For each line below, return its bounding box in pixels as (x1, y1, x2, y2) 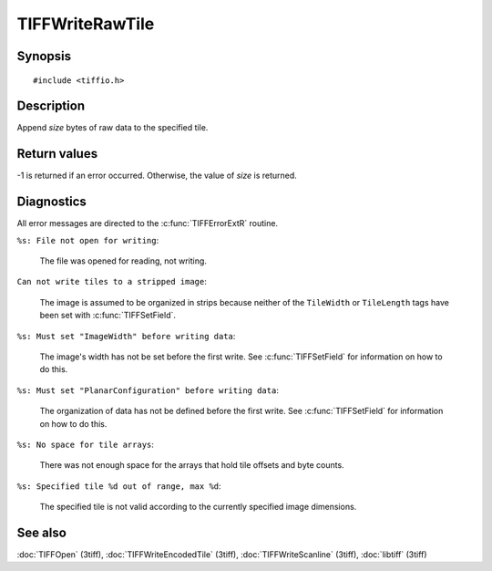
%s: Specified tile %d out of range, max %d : (16, 480, 222, 492)
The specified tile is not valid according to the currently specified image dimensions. (39, 502, 357, 513)
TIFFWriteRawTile (16, 14, 155, 34)
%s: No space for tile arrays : (16, 439, 155, 450)
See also (16, 524, 67, 540)
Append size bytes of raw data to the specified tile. (16, 122, 209, 133)
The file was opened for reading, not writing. (39, 255, 207, 266)
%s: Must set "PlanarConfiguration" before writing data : (16, 384, 280, 396)
